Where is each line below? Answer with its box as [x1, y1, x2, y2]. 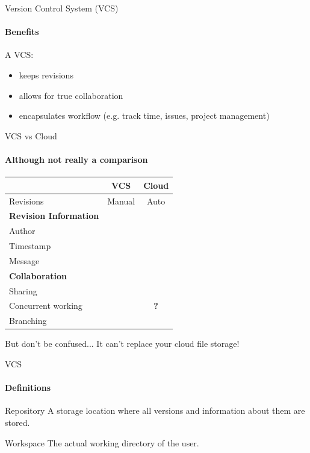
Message [9, 254, 40, 267]
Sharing [9, 284, 37, 297]
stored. [5, 416, 30, 428]
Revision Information [9, 209, 99, 222]
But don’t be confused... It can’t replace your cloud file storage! [5, 337, 240, 350]
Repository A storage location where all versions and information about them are [5, 404, 305, 417]
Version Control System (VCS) [5, 2, 119, 14]
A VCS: [5, 48, 34, 61]
